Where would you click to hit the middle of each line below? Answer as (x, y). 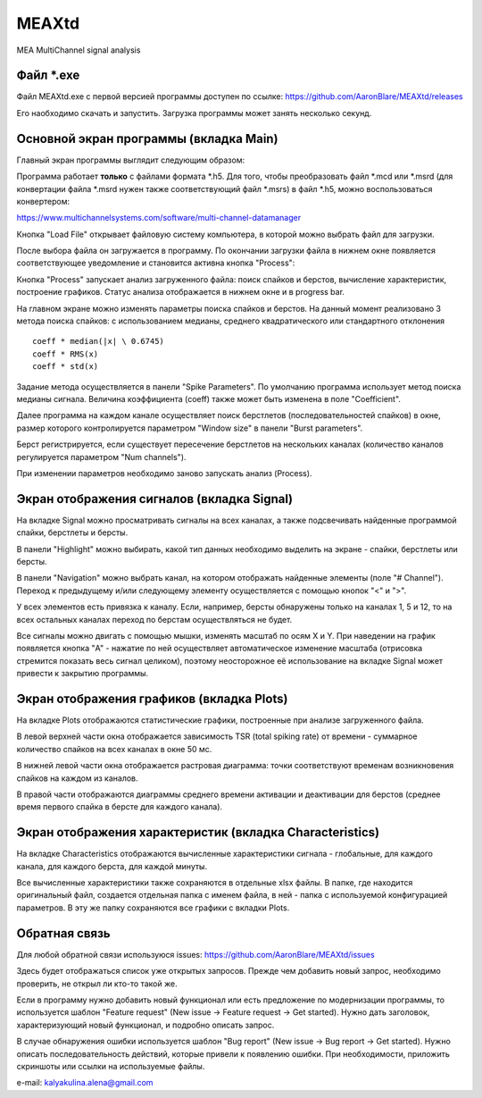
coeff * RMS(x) (66, 354)
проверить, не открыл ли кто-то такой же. (97, 984)
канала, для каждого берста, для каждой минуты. (112, 866)
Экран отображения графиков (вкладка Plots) (152, 698)
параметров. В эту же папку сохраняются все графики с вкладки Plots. (153, 908)
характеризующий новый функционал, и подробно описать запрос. (145, 1025)
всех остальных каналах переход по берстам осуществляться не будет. (154, 619)
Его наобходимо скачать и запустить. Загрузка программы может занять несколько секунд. (194, 113)
